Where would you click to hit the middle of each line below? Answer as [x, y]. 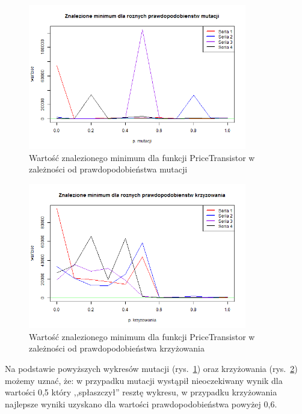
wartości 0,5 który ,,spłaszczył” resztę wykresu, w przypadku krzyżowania [141, 392]
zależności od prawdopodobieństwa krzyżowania [117, 348]
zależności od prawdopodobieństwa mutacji [108, 169]
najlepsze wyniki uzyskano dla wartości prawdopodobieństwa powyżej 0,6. [141, 403]
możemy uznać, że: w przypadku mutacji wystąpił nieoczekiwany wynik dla [144, 380]
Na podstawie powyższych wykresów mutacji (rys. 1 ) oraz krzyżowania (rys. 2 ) [151, 369]
